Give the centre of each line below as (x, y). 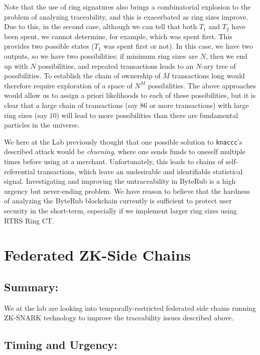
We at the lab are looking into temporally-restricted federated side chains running (130, 308)
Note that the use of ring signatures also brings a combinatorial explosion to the (127, 7)
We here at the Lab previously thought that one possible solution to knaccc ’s (123, 141)
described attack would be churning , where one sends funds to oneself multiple (125, 151)
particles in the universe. (42, 125)
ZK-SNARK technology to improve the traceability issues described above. (119, 318)
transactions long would (208, 76)
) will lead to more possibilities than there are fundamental (147, 115)
